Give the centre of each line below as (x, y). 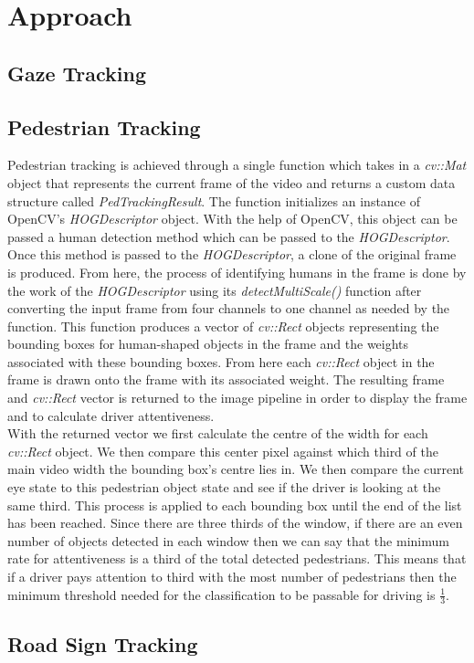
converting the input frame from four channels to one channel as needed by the (229, 308)
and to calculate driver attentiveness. (111, 415)
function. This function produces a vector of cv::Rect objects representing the (223, 326)
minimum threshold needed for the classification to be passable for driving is (221, 594)
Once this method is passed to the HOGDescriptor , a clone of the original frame (232, 254)
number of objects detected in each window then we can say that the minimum (228, 540)
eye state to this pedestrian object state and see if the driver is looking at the (224, 487)
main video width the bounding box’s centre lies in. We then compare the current (236, 469)
